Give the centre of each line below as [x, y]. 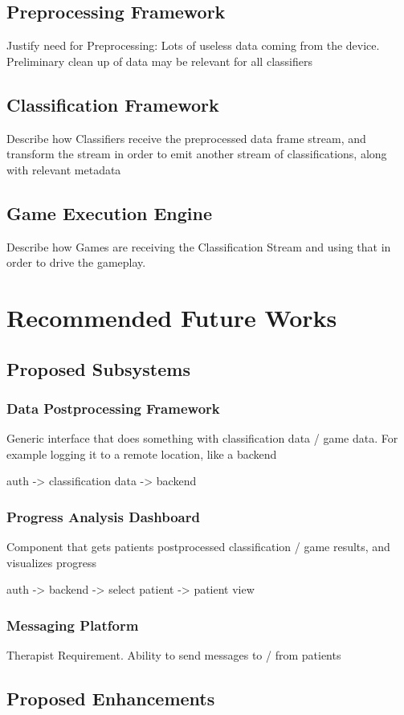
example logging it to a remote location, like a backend [142, 454]
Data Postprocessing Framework [113, 408]
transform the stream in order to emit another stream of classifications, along [197, 154]
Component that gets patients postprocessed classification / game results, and [198, 547]
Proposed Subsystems [98, 368]
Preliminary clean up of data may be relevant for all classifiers [159, 61]
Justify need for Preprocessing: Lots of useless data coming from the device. [193, 45]
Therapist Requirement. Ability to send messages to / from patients [174, 655]
